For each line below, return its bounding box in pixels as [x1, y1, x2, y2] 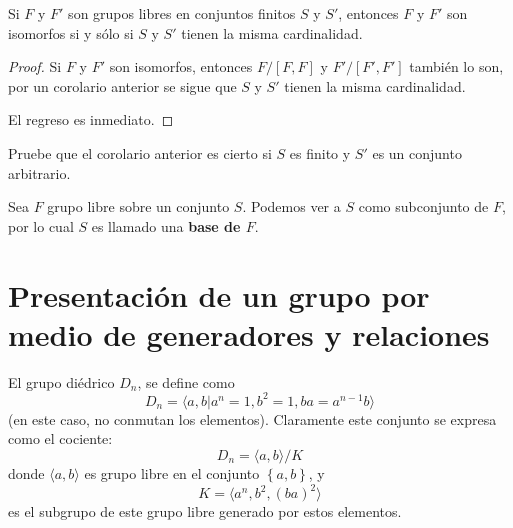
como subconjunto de [358, 196, 489, 217]
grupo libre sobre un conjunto [47, 196, 230, 217]
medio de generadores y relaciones [8, 313, 490, 354]
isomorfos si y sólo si [8, 22, 134, 43]
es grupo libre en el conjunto [84, 462, 260, 483]
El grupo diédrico [8, 371, 115, 392]
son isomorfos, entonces [109, 56, 253, 77]
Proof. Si [8, 56, 62, 77]
